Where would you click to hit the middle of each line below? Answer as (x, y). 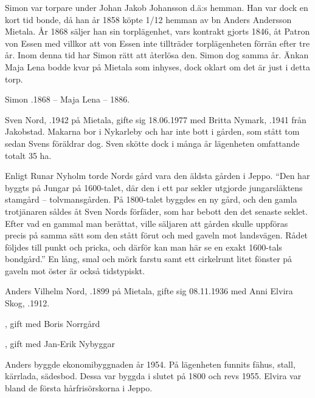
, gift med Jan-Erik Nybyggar (60, 344)
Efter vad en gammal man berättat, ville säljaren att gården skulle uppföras (147, 223)
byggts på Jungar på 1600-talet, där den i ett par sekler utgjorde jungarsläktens (154, 187)
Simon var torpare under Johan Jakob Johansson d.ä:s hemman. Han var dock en (157, 7)
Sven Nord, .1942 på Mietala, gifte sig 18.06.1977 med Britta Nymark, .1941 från (156, 119)
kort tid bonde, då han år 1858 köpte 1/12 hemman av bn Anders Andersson (148, 19)
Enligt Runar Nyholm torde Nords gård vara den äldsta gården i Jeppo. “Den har (157, 176)
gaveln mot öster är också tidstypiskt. (75, 270)
